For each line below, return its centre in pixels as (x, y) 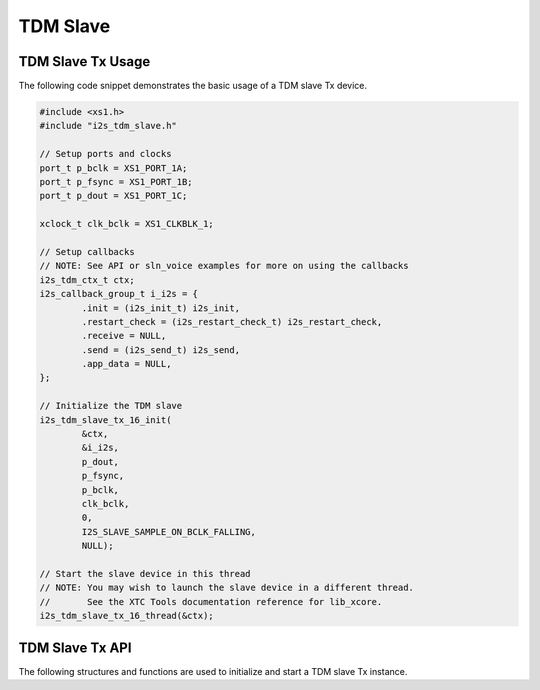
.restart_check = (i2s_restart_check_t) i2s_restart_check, (232, 321)
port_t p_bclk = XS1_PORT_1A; (113, 168)
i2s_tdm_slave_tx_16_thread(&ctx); (126, 616)
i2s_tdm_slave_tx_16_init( (105, 419)
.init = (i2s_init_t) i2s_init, (160, 308)
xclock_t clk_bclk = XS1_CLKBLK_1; (126, 224)
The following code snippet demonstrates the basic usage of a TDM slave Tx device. (193, 86)
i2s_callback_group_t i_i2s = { (119, 294)
